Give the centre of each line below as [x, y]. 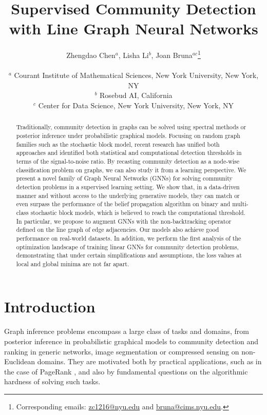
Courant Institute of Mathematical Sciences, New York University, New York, [136, 75]
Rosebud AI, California [136, 95]
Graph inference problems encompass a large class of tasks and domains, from [127, 331]
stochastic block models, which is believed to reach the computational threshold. [138, 212]
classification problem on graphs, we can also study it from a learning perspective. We [131, 170]
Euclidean [20, 361]
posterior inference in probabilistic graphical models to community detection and [131, 341]
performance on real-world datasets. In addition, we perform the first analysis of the [129, 238]
